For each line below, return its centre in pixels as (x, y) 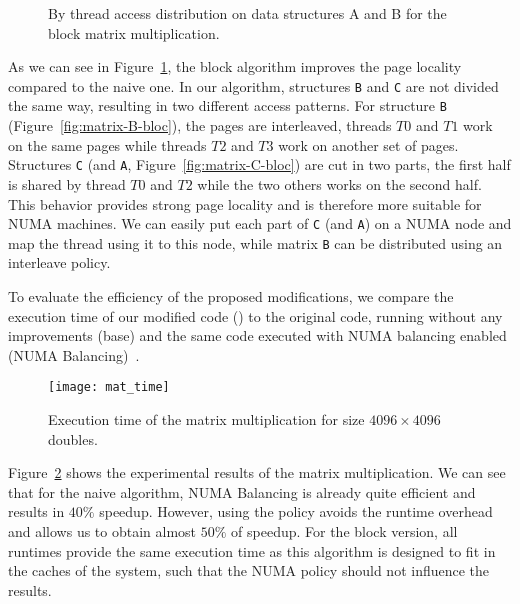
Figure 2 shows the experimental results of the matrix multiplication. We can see (257, 472)
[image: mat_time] (109, 387)
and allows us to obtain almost (102, 531)
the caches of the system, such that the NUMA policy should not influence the (249, 570)
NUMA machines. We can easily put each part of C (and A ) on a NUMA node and (260, 223)
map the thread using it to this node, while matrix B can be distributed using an (255, 242)
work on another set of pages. (368, 144)
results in (36, 511)
